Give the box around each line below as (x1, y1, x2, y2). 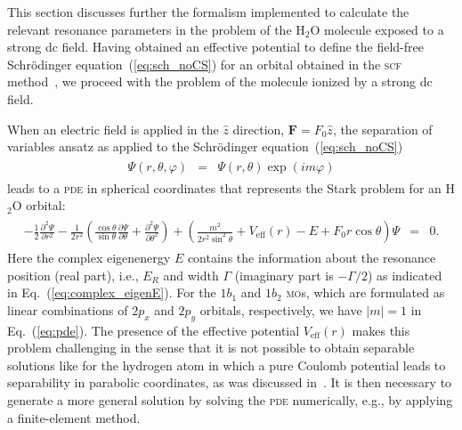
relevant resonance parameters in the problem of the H (7, 20, 305, 38)
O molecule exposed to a (310, 20, 444, 38)
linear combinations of (7, 300, 128, 319)
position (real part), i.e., (7, 265, 139, 284)
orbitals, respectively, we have (199, 300, 362, 319)
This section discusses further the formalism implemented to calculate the (7, 3, 409, 20)
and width (163, 265, 219, 284)
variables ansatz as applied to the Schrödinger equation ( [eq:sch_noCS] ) (7, 137, 403, 156)
